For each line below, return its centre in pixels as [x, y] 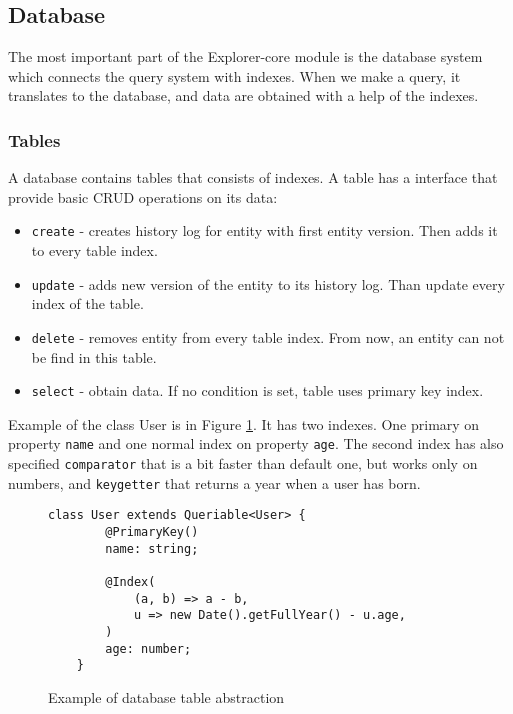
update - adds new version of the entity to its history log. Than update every [268, 283]
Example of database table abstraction [166, 696]
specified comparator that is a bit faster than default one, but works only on [243, 463]
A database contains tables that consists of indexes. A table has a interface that [253, 177]
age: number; [148, 648]
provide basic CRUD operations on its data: [143, 196]
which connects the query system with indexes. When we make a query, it [234, 75]
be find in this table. [94, 356]
